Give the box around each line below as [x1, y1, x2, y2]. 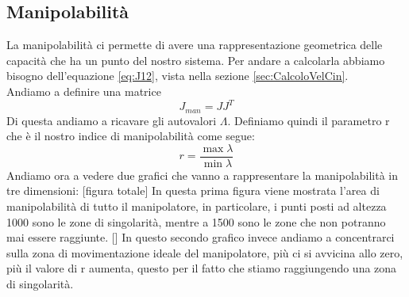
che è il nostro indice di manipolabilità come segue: [6, 128, 255, 144]
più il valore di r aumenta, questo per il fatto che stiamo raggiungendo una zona [6, 260, 397, 276]
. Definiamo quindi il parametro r [227, 112, 390, 128]
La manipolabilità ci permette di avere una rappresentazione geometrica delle [6, 36, 383, 53]
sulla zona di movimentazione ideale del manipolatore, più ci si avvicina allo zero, [6, 244, 403, 261]
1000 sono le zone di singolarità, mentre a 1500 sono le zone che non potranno [6, 213, 386, 230]
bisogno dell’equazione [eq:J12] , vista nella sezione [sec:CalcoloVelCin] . [6, 67, 349, 84]
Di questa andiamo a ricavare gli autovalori [6, 112, 217, 128]
